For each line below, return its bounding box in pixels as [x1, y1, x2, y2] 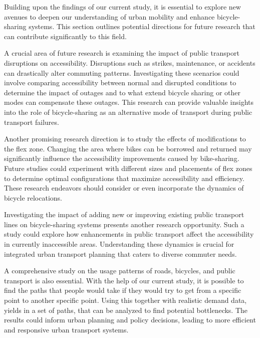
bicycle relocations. [4, 192, 63, 203]
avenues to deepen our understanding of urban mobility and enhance [4, 11, 215, 22]
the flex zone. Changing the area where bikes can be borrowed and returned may [4, 143, 252, 153]
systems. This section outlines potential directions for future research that [29, 21, 255, 32]
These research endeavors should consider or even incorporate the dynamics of [4, 183, 244, 193]
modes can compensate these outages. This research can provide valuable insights [4, 97, 254, 107]
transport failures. [4, 116, 59, 127]
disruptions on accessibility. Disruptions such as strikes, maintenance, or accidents [4, 57, 255, 68]
